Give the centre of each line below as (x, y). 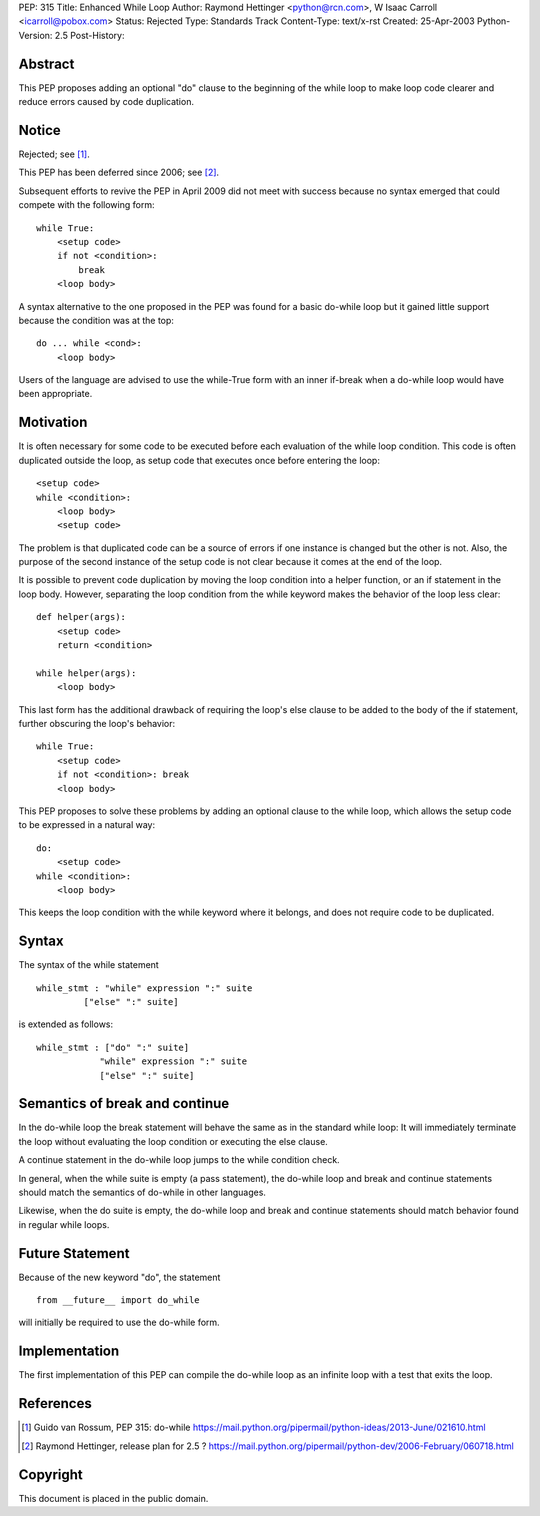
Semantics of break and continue (124, 1103)
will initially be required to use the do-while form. (119, 1322)
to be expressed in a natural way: (87, 825)
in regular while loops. (64, 1224)
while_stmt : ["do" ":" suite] (113, 1047)
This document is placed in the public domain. (113, 1498)
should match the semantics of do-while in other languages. (142, 1192)
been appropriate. (55, 394)
